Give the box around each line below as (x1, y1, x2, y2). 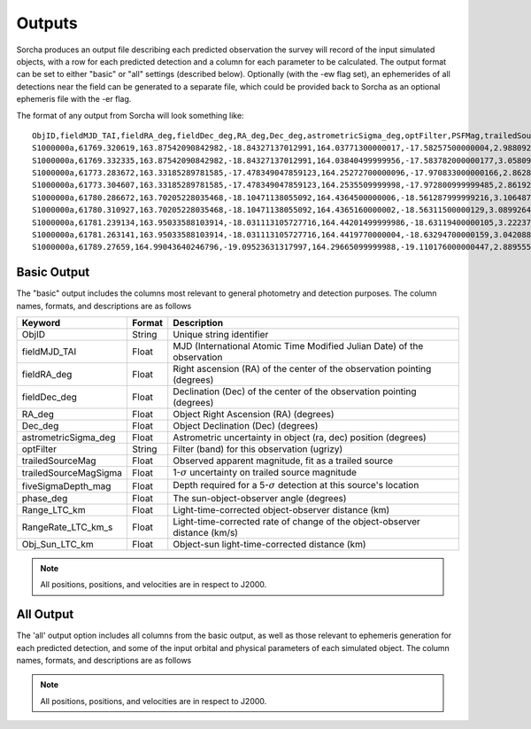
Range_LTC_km (21, 503, 86, 516)
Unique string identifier (173, 329, 269, 341)
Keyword (21, 317, 61, 330)
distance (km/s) (173, 526, 239, 539)
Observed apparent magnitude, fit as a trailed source (173, 454, 394, 467)
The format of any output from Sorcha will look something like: (16, 110, 244, 120)
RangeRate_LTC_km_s (21, 521, 113, 533)
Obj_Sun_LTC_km (21, 538, 94, 550)
